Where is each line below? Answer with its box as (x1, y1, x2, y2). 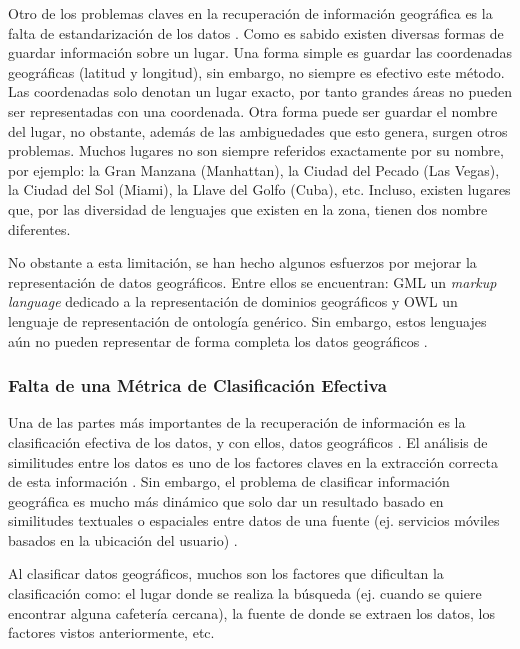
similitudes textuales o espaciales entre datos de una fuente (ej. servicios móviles (8, 510, 500, 531)
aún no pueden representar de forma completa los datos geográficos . (8, 330, 428, 351)
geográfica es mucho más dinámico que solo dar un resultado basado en (8, 490, 444, 511)
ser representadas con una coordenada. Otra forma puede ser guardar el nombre (8, 100, 498, 121)
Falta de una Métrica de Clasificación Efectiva (8, 373, 387, 398)
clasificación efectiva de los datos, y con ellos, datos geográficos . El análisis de (8, 431, 488, 452)
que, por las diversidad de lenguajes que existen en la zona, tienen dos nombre (8, 198, 488, 219)
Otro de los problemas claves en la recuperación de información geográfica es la (8, 3, 493, 23)
